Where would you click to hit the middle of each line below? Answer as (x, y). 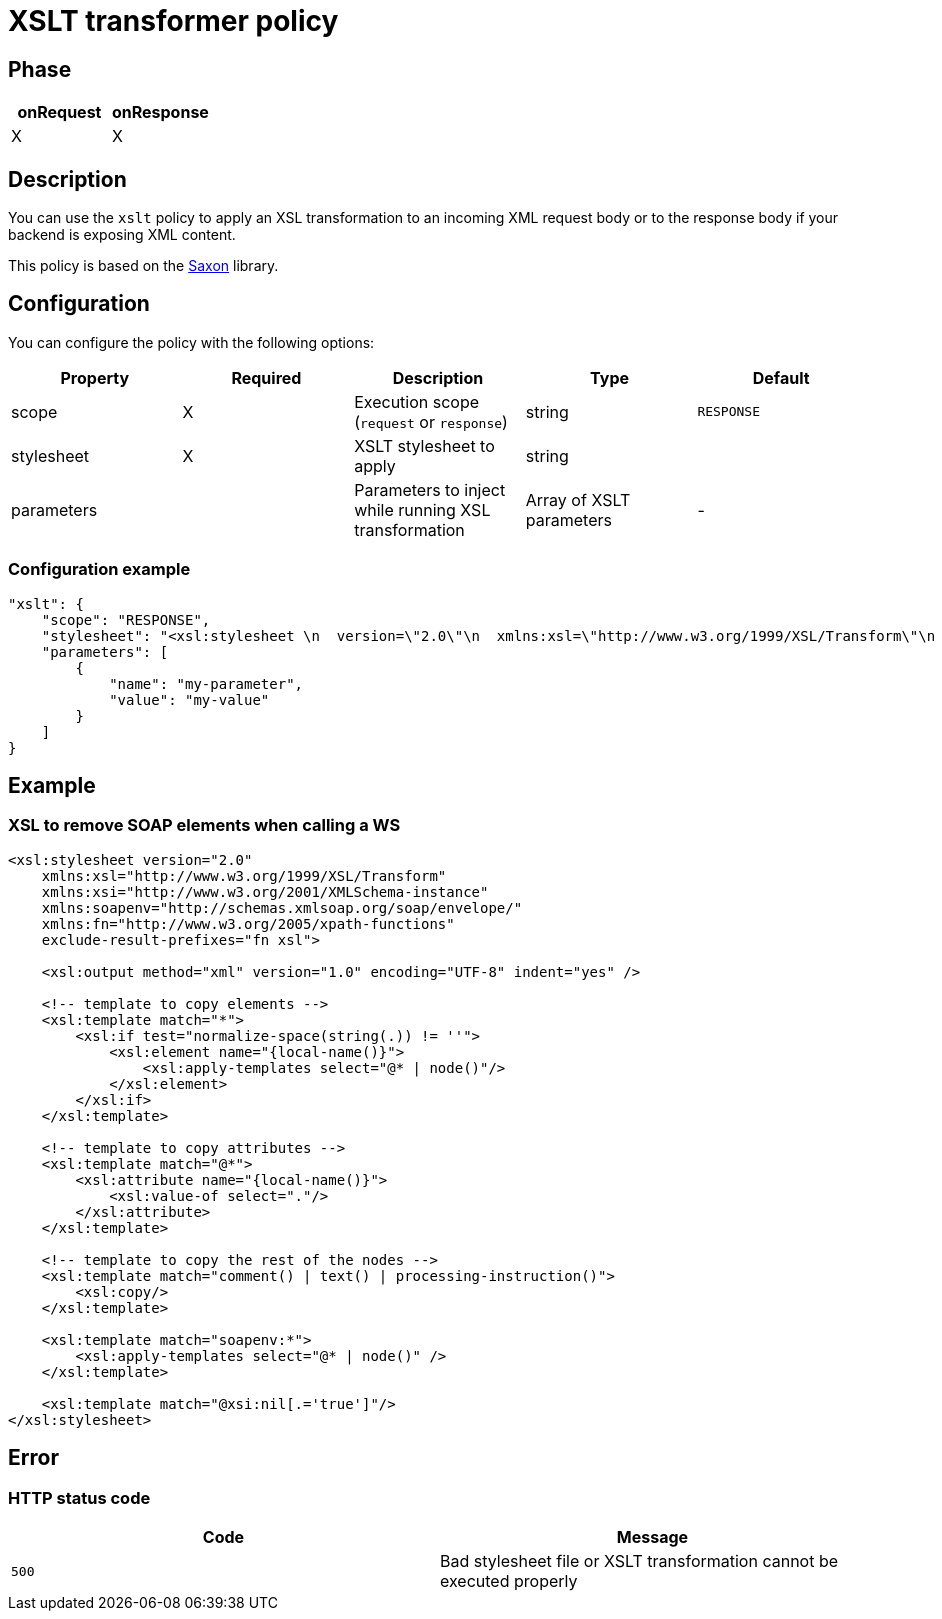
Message (652, 1537)
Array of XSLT (578, 499)
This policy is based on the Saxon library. (143, 266)
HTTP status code (79, 1497)
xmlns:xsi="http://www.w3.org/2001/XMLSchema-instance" (265, 891)
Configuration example (99, 569)
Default (781, 377)
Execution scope (417, 401)
